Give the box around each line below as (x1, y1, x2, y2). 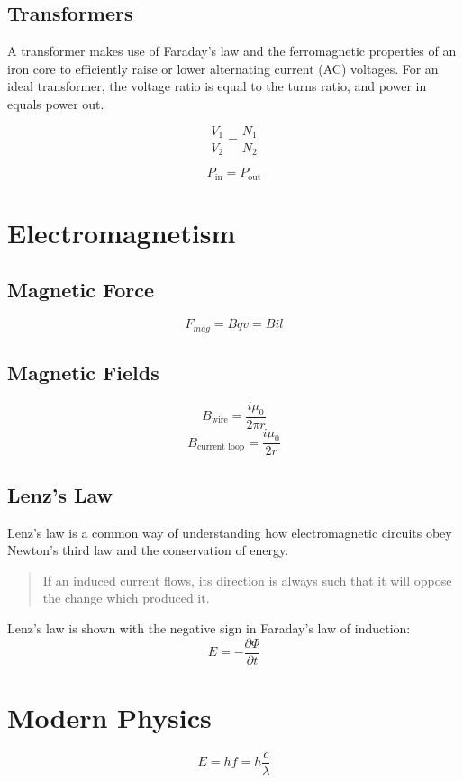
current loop (196, 442, 245, 452)
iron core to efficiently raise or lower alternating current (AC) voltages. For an (7, 59, 439, 77)
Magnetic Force (7, 276, 155, 304)
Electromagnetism (7, 214, 236, 250)
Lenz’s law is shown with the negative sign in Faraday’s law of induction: (7, 619, 411, 638)
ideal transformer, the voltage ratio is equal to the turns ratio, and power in (7, 77, 427, 95)
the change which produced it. (42, 588, 210, 607)
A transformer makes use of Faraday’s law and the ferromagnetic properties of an (7, 41, 457, 60)
